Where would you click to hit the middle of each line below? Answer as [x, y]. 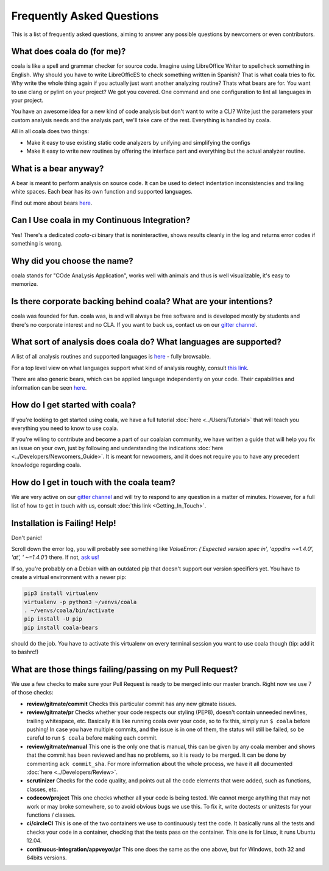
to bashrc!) [25, 652]
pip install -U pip [53, 619]
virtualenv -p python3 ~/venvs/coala [80, 602]
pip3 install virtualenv [61, 593]
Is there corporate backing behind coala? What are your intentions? [142, 301]
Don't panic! [27, 538]
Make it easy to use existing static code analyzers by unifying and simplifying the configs [139, 142]
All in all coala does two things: [50, 131]
